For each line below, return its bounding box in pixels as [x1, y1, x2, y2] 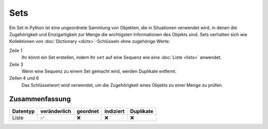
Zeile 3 [9, 61, 23, 67]
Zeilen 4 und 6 [9, 75, 39, 81]
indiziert [104, 108, 125, 115]
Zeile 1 [9, 47, 22, 53]
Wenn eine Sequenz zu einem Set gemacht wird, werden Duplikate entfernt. [21, 68, 177, 74]
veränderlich [40, 108, 71, 115]
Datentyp [12, 108, 35, 115]
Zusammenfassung [9, 95, 71, 103]
